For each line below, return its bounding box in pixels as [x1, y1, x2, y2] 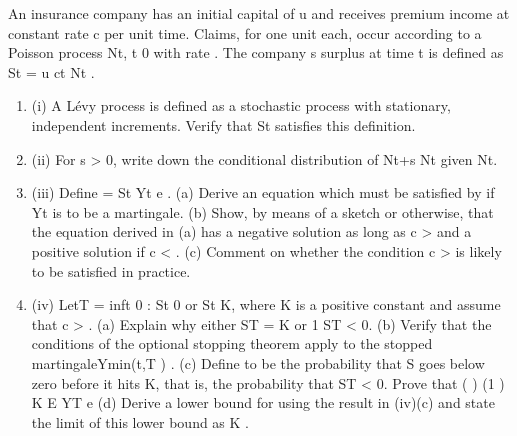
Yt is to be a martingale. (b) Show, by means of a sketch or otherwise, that [31, 201, 494, 222]
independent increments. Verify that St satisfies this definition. [31, 114, 416, 135]
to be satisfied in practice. [31, 260, 191, 281]
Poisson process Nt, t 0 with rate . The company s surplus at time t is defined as [8, 42, 504, 63]
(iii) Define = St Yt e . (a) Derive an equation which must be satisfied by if [31, 182, 495, 203]
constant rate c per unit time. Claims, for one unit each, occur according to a [8, 22, 482, 43]
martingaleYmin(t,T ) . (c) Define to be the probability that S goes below [31, 352, 485, 373]
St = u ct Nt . [8, 61, 95, 82]
